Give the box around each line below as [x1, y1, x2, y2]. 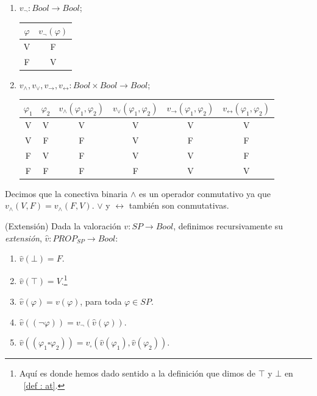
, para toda [80, 295, 122, 308]
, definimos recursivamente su [173, 220, 283, 232]
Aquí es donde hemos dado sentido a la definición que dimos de [19, 367, 256, 380]
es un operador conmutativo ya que [139, 187, 271, 200]
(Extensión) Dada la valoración [5, 220, 121, 232]
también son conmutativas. [129, 199, 229, 212]
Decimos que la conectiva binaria [5, 187, 128, 200]
